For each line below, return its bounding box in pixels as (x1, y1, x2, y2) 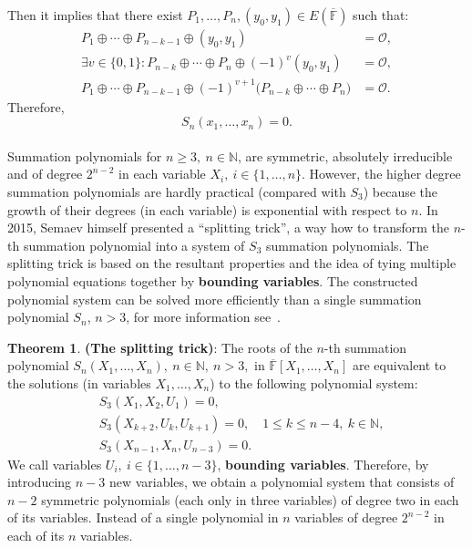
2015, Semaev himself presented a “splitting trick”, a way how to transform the (7, 218, 449, 237)
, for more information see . (126, 307, 282, 326)
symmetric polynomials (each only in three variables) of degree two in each (41, 490, 459, 509)
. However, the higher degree (302, 164, 461, 183)
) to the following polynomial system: (210, 373, 418, 392)
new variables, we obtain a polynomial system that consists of (108, 472, 455, 491)
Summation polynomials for (7, 146, 162, 165)
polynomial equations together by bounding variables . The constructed (7, 271, 418, 290)
